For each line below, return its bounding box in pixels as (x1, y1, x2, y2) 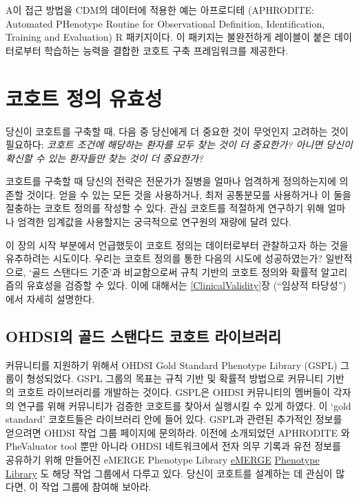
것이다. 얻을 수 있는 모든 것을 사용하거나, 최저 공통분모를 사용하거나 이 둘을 (26, 187, 351, 201)
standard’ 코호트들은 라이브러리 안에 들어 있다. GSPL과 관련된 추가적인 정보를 (6, 412, 342, 426)
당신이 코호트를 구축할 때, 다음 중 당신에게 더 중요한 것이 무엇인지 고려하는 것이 (6, 123, 349, 138)
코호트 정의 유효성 (6, 83, 163, 112)
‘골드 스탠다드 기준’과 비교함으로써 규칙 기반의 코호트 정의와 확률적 (29, 264, 318, 279)
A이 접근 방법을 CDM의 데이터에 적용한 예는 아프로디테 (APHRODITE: (6, 3, 314, 17)
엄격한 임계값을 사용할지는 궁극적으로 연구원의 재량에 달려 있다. (17, 215, 291, 229)
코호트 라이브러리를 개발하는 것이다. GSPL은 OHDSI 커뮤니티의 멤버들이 (17, 385, 330, 399)
